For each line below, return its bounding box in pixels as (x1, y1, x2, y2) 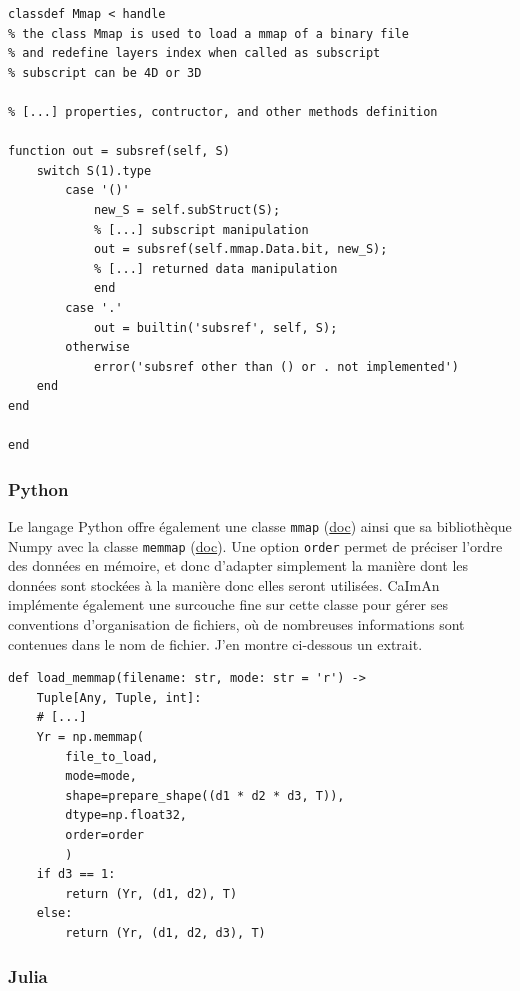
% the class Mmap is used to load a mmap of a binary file (8, 26, 409, 41)
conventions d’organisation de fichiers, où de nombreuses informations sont (8, 613, 465, 634)
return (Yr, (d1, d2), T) (65, 886, 238, 901)
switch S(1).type (36, 163, 152, 178)
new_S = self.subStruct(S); (93, 202, 281, 217)
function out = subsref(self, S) (8, 144, 230, 159)
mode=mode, (65, 769, 137, 784)
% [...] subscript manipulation (93, 222, 309, 237)
